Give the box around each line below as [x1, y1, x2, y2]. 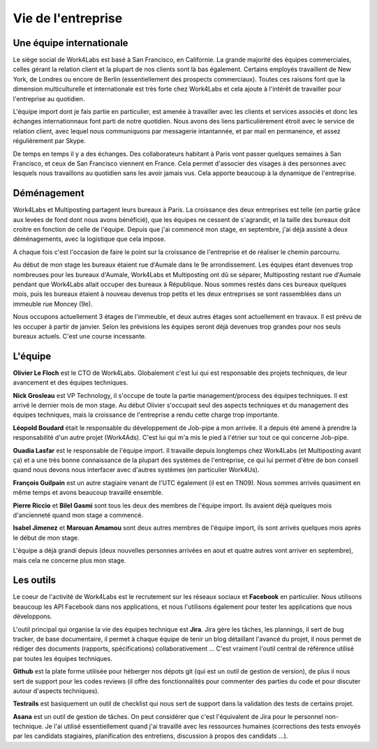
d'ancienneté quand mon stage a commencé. [13, 510, 143, 519]
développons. [13, 612, 52, 621]
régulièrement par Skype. [13, 137, 87, 145]
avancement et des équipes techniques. [13, 378, 128, 387]
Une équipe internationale [13, 37, 128, 49]
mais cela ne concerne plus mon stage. [13, 556, 126, 565]
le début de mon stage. [13, 533, 80, 542]
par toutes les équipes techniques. [13, 654, 113, 662]
